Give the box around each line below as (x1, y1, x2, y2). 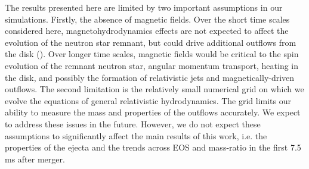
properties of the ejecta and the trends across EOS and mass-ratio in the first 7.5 (5, 141, 301, 154)
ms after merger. (5, 152, 65, 165)
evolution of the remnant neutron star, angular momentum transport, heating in (5, 59, 299, 71)
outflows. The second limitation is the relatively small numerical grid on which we (5, 83, 304, 95)
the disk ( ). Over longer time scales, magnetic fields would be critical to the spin (5, 48, 299, 60)
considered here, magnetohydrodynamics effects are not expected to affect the (5, 24, 289, 37)
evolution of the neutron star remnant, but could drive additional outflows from (5, 36, 296, 48)
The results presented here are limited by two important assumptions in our (5, 1, 283, 13)
